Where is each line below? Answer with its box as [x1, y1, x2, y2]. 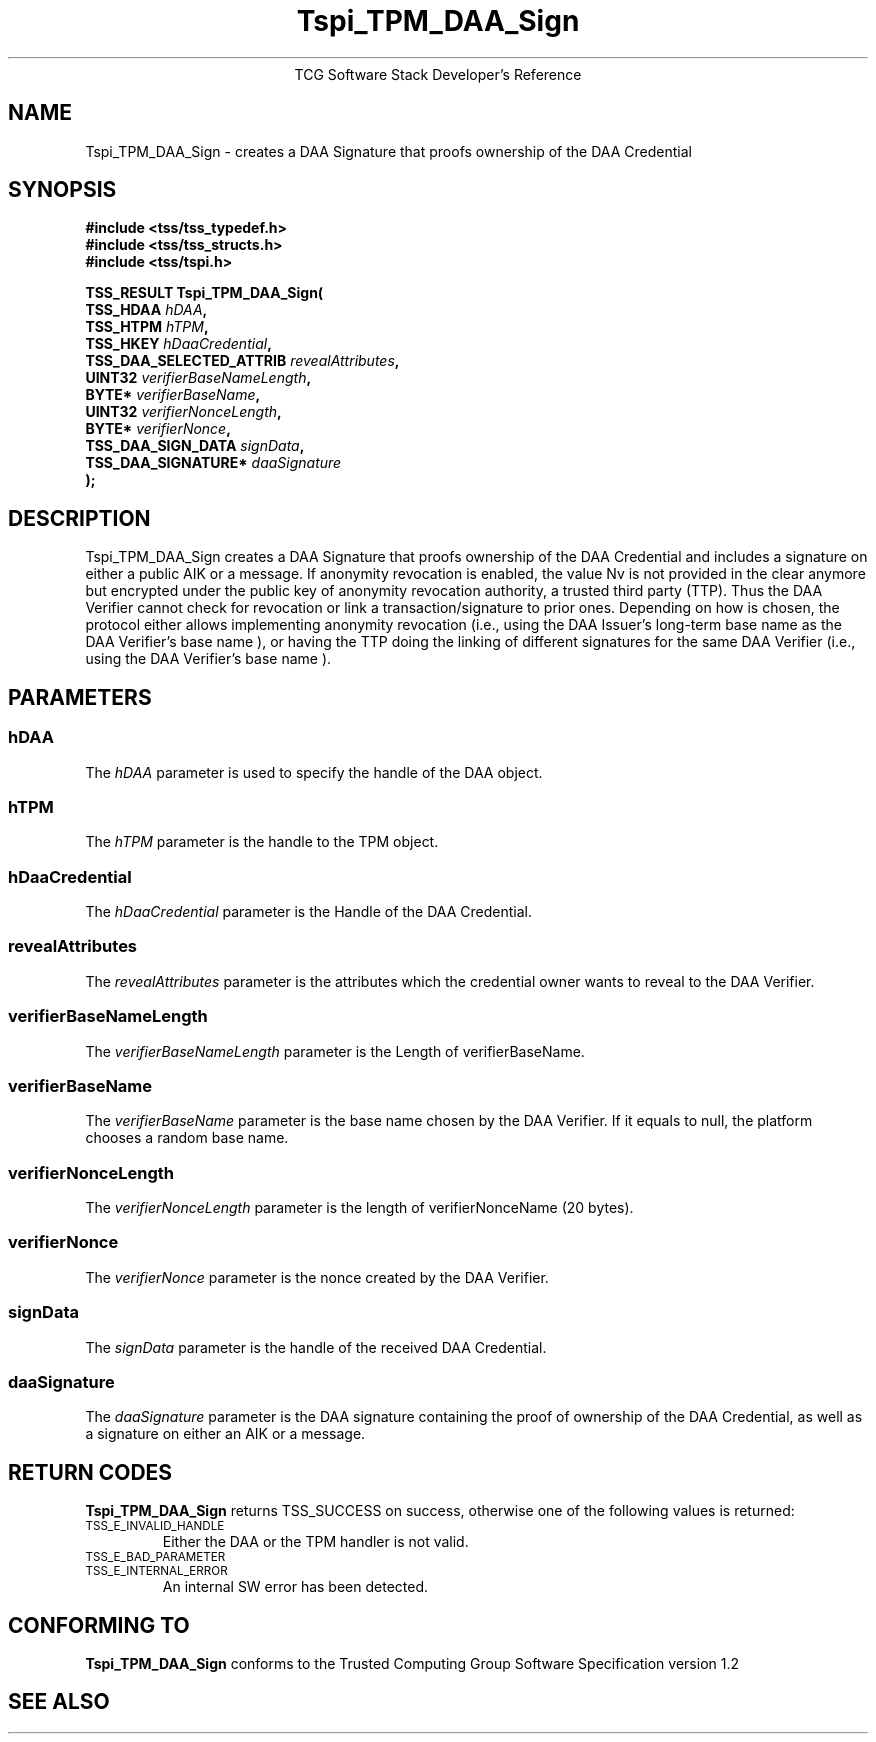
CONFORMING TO [8, 1612, 190, 1638]
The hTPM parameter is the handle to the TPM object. [85, 833, 439, 851]
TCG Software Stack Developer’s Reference [294, 65, 582, 83]
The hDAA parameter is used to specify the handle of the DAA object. [85, 763, 543, 781]
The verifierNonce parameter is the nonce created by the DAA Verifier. [85, 1268, 549, 1286]
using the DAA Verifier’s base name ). [85, 650, 332, 668]
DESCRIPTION [8, 505, 151, 531]
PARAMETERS [8, 684, 152, 710]
